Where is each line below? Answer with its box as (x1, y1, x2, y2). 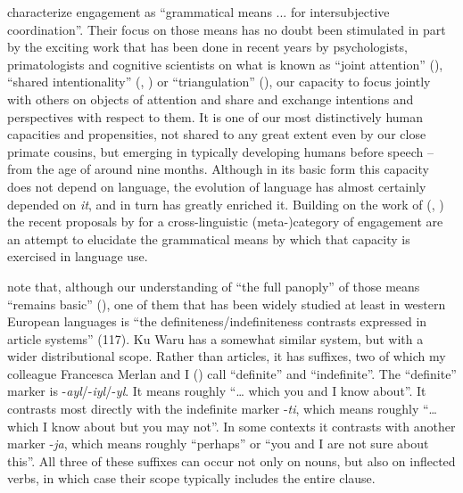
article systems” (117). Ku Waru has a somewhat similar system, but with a (7, 329, 424, 348)
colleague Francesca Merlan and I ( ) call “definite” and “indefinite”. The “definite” (7, 364, 457, 382)
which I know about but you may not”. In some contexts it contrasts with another (7, 416, 456, 435)
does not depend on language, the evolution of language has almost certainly (7, 177, 426, 195)
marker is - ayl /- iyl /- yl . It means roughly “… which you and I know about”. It (7, 382, 426, 400)
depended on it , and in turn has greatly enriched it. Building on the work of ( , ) (7, 194, 444, 213)
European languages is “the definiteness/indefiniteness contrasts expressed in (7, 312, 427, 331)
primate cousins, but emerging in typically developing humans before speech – (7, 142, 434, 160)
